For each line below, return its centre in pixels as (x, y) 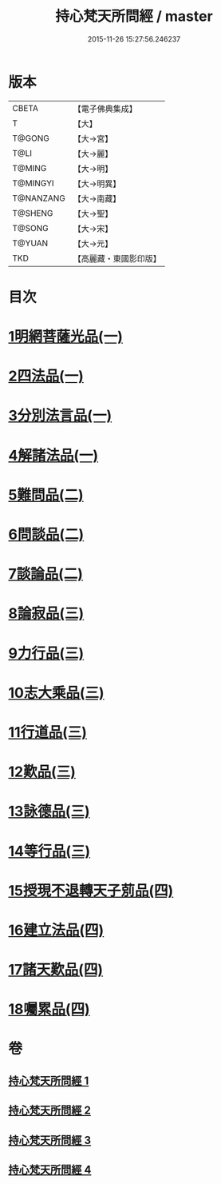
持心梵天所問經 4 (50, 1170)
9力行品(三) (46, 653)
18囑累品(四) (49, 1009)
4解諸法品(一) (53, 455)
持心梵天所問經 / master (134, 16)
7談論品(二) (46, 574)
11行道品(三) (48, 732)
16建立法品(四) (56, 930)
